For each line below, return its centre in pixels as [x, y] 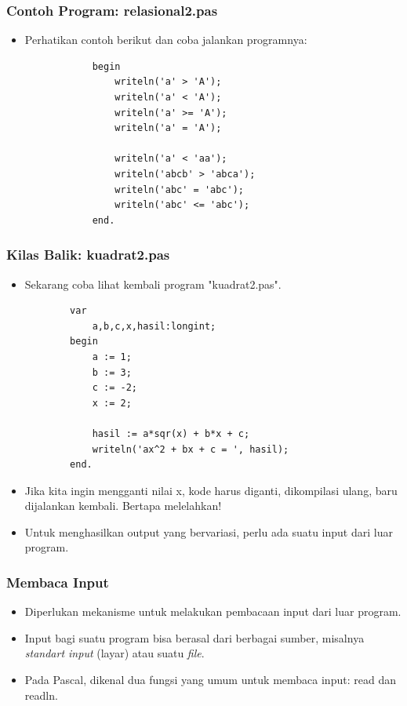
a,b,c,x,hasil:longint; [154, 326]
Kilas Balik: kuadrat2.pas [88, 255]
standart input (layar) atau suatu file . [114, 653]
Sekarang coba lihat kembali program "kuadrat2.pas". [153, 284]
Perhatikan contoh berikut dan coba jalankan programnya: [166, 40]
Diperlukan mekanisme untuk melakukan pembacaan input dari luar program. [213, 611]
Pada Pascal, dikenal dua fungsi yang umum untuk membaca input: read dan [210, 680]
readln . [41, 695]
